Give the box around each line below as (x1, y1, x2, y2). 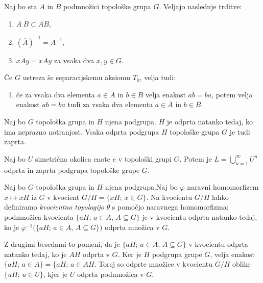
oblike (232, 259, 251, 269)
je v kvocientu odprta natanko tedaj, (142, 212, 257, 222)
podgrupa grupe (152, 248, 202, 259)
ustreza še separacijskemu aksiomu (22, 72, 131, 83)
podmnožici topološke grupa (63, 1, 151, 11)
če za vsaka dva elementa (16, 89, 95, 99)
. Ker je (117, 248, 141, 259)
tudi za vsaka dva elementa (67, 99, 153, 110)
